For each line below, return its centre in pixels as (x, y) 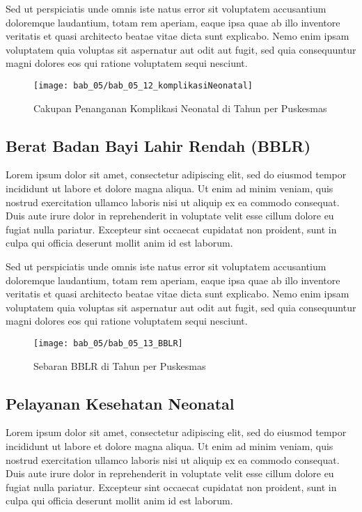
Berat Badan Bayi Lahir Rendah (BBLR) (158, 145)
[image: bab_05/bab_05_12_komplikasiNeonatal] (143, 85)
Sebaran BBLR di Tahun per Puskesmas (120, 365)
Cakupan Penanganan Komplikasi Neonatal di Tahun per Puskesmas (180, 108)
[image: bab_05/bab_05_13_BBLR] (108, 343)
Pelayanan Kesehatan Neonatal (120, 403)
